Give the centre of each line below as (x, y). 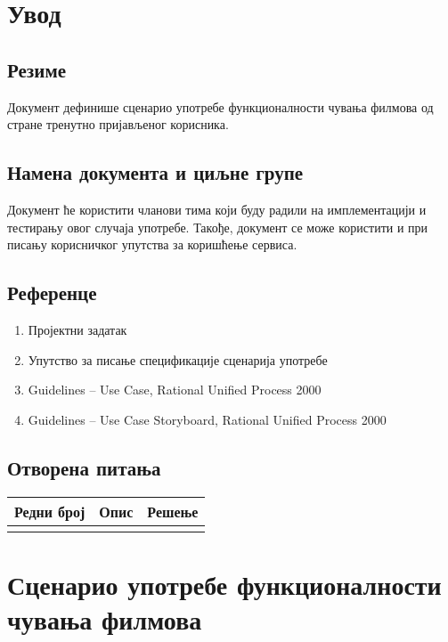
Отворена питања (84, 467)
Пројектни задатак (77, 329)
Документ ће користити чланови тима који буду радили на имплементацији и (217, 209)
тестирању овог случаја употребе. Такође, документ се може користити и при (218, 227)
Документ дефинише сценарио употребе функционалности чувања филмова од (220, 106)
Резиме (37, 69)
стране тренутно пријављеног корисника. (118, 124)
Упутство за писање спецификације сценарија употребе (178, 359)
